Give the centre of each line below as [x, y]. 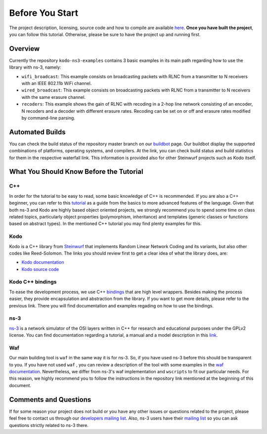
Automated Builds [38, 132]
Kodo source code [40, 269]
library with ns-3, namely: [35, 67]
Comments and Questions [50, 400]
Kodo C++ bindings [33, 282]
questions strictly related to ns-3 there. [49, 425]
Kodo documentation [43, 262]
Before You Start [44, 13]
